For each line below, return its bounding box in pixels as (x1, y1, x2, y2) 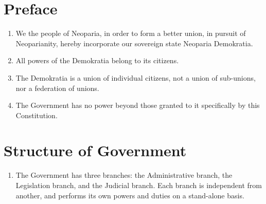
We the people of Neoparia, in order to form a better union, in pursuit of (15, 28, 246, 39)
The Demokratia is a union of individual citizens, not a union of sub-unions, (15, 72, 256, 83)
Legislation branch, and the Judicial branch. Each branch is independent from (15, 180, 262, 190)
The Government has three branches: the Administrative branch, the (15, 170, 233, 180)
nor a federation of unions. (15, 82, 99, 93)
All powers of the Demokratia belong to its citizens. (15, 55, 179, 66)
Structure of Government (4, 140, 187, 161)
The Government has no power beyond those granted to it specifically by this (15, 100, 260, 110)
